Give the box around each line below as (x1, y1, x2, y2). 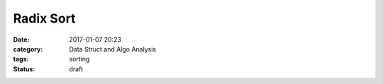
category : (13, 44, 43, 53)
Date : (13, 35, 30, 44)
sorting (69, 55, 90, 64)
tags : (13, 55, 29, 64)
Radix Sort (13, 11, 76, 26)
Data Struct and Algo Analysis (69, 44, 156, 53)
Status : (13, 64, 35, 73)
